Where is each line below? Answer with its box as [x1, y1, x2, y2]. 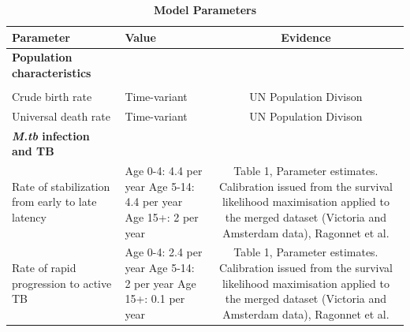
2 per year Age [125, 274, 196, 291]
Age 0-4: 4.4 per [125, 162, 203, 179]
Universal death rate [12, 107, 110, 124]
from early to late [12, 193, 97, 210]
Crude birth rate [12, 88, 92, 105]
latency [12, 209, 47, 226]
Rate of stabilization [12, 177, 110, 194]
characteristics [12, 65, 91, 81]
